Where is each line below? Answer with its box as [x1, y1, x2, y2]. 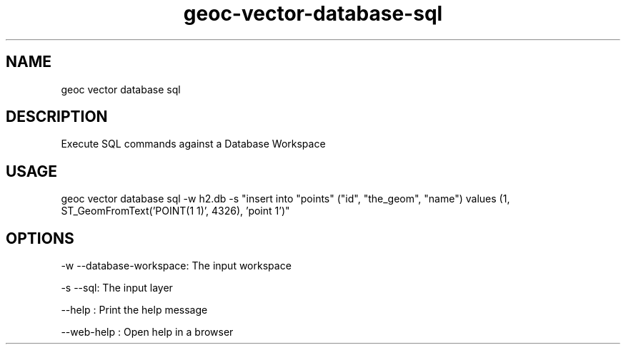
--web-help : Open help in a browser [61, 326, 234, 339]
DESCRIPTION [6, 108, 108, 126]
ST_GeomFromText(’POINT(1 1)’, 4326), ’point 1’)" [61, 205, 290, 217]
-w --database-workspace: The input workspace [61, 259, 292, 272]
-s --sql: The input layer [61, 282, 173, 294]
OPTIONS [6, 229, 74, 247]
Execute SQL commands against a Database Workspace [61, 138, 326, 150]
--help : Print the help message [61, 304, 208, 316]
